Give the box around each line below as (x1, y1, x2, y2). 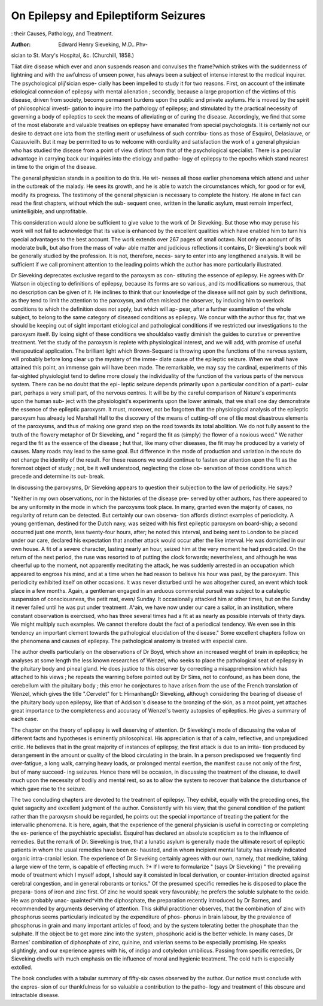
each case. (11, 716, 38, 723)
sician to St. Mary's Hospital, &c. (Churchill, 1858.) (11, 51, 135, 59)
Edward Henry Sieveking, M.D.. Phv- (58, 41, 148, 48)
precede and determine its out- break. (11, 473, 105, 480)
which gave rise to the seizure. (11, 785, 87, 792)
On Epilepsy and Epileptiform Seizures (11, 9, 206, 22)
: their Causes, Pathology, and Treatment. (11, 30, 114, 37)
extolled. (11, 963, 33, 971)
